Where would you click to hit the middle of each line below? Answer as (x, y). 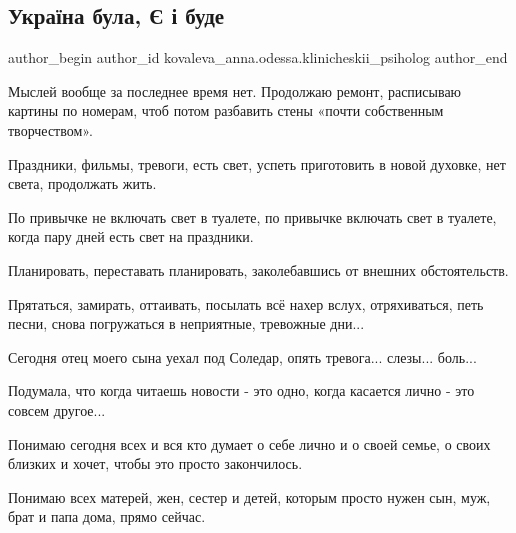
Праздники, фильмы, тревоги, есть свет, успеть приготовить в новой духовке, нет (257, 163)
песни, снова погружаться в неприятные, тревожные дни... (186, 323)
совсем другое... (57, 409)
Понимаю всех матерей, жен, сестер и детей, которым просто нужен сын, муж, (249, 496)
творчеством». (50, 129)
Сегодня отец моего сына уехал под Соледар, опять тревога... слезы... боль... (242, 356)
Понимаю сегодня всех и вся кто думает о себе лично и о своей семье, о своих (249, 443)
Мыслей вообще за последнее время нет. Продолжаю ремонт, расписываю (235, 90)
